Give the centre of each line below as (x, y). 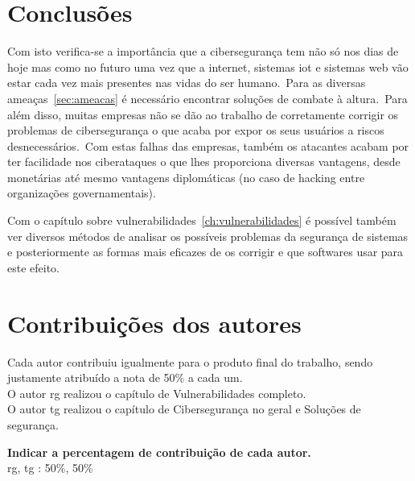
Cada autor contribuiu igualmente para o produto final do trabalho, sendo (190, 361)
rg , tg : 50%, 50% (50, 468)
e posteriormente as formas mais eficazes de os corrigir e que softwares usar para (205, 252)
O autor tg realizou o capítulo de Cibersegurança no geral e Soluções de (184, 409)
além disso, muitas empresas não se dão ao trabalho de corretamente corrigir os (203, 114)
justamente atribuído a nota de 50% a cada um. (125, 377)
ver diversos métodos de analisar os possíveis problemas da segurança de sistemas (208, 236)
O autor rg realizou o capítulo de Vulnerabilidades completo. (157, 393)
